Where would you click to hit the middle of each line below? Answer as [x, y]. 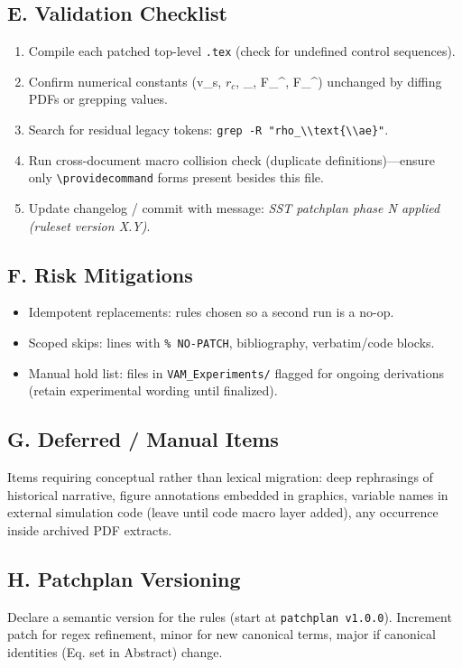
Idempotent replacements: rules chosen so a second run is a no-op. [211, 312]
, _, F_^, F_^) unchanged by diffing [339, 81]
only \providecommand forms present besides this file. [176, 177]
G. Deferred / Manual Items [143, 439]
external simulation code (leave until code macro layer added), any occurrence [223, 512]
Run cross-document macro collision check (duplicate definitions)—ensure [232, 159]
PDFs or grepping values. [98, 99]
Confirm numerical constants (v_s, [125, 81]
